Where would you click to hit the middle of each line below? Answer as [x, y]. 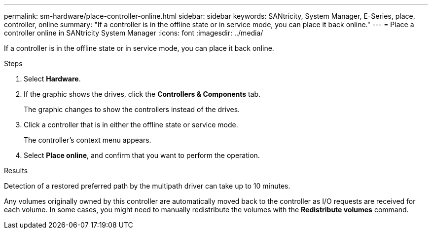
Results [16, 171]
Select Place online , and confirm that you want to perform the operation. [142, 155]
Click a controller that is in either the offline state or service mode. [131, 125]
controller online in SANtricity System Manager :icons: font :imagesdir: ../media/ [134, 33]
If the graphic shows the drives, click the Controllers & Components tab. [142, 94]
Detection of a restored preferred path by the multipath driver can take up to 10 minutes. [147, 186]
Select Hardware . [52, 79]
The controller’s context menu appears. [88, 140]
